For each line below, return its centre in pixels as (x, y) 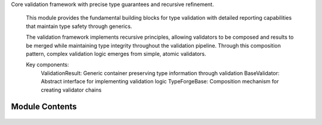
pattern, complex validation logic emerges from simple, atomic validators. (116, 54)
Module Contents (44, 107)
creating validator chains (71, 90)
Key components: (47, 65)
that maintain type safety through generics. (79, 26)
